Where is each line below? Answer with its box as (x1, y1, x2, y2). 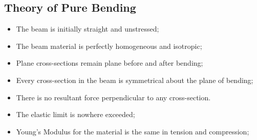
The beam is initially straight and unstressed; (16, 23, 159, 34)
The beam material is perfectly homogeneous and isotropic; (16, 40, 202, 51)
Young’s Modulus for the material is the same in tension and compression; (16, 126, 249, 136)
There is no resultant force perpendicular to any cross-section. (16, 92, 211, 102)
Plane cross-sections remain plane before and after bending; (16, 58, 203, 68)
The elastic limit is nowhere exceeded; (16, 109, 135, 120)
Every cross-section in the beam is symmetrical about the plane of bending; (16, 74, 253, 85)
